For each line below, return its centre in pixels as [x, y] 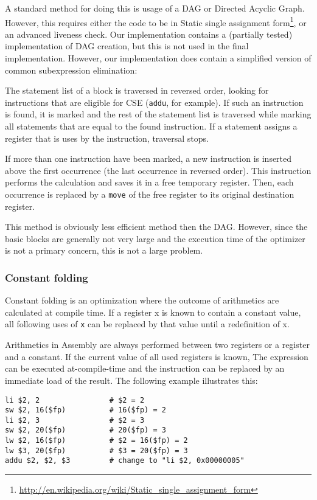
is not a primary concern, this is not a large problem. [104, 250]
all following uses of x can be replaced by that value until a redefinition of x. [147, 324]
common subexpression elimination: [71, 70]
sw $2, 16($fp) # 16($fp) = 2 [85, 410]
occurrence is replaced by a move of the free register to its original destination [150, 194]
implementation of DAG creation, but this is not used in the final [127, 46]
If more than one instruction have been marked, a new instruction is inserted [148, 158]
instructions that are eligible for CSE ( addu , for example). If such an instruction [154, 102]
